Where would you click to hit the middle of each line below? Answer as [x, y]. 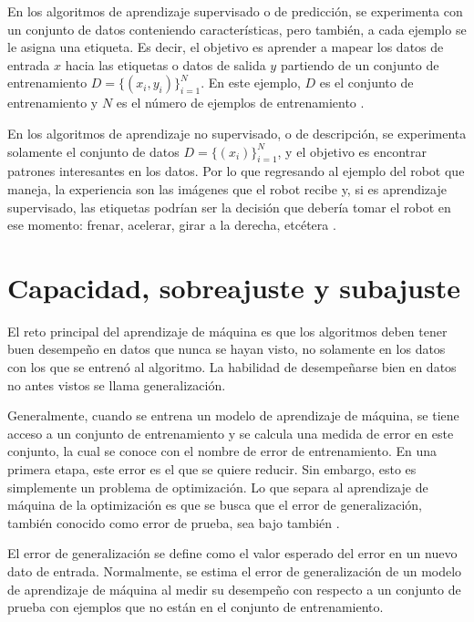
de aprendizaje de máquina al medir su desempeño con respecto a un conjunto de [234, 589]
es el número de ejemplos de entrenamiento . [240, 103]
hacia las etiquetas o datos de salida [165, 64]
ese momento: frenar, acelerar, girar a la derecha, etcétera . [172, 225]
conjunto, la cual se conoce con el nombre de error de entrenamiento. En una [222, 451]
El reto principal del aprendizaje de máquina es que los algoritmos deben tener [227, 331]
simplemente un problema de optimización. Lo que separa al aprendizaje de [218, 487]
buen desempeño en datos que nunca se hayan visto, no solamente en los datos [227, 349]
